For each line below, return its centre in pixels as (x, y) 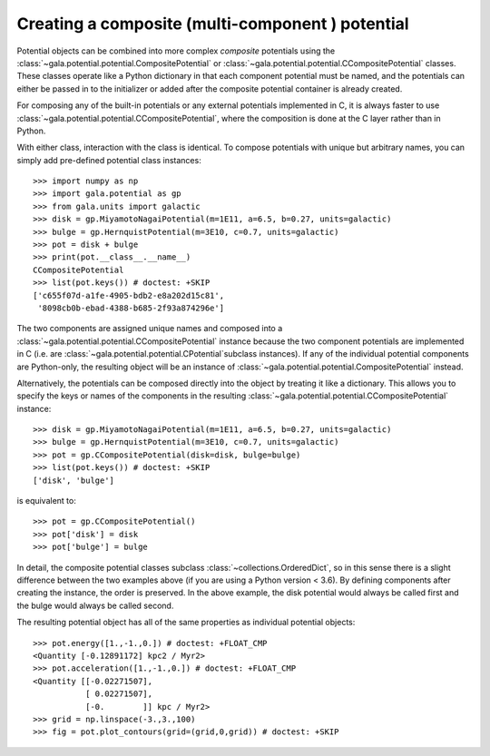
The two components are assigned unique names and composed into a (150, 329)
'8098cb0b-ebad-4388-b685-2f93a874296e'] (131, 308)
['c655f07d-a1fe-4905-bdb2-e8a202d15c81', (129, 295)
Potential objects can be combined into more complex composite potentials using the (176, 51)
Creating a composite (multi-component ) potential (213, 24)
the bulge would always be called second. (95, 605)
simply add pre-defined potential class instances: (109, 160)
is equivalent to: (46, 501)
